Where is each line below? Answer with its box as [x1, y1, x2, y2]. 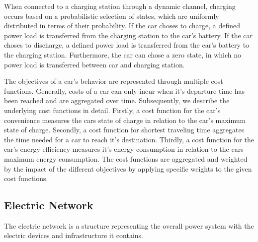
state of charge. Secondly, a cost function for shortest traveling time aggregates [4, 124, 245, 135]
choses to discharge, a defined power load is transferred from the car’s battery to [4, 40, 250, 50]
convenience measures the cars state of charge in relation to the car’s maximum [4, 115, 246, 125]
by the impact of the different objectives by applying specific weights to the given [4, 163, 252, 174]
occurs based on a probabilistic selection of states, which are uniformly [4, 10, 219, 21]
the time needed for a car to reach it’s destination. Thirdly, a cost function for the [4, 134, 254, 144]
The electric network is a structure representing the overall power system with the [4, 220, 254, 231]
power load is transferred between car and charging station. [4, 59, 185, 69]
